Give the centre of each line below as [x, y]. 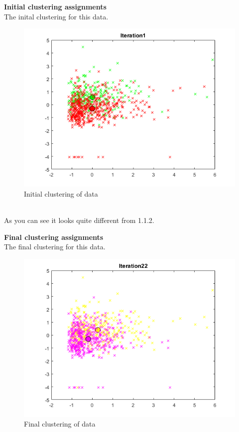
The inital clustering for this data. [56, 16]
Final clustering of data [60, 424]
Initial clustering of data [61, 193]
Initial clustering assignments [55, 6]
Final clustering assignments [54, 237]
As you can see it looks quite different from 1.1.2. [79, 220]
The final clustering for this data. [55, 247]
